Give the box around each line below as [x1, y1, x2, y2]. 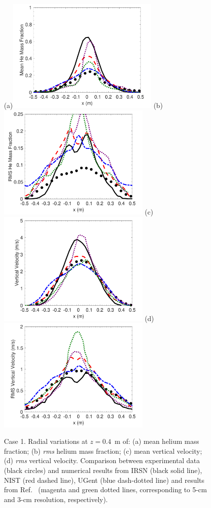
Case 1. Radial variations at [4, 436, 88, 446]
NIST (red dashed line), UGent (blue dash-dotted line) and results [4, 474, 205, 485]
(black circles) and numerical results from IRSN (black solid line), [4, 465, 202, 475]
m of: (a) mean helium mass [115, 436, 199, 446]
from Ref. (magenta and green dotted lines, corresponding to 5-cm [4, 484, 207, 495]
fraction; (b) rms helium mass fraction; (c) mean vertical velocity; [4, 445, 202, 456]
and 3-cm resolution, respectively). [4, 494, 108, 504]
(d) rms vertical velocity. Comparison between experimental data [4, 455, 200, 466]
